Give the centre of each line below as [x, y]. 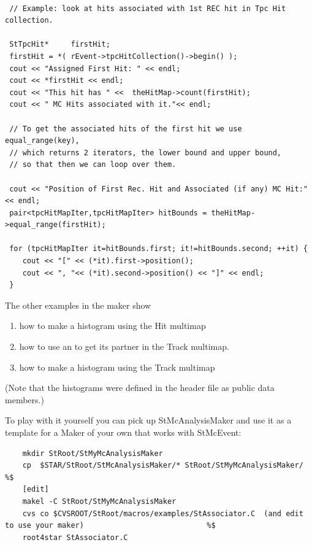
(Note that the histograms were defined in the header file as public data [140, 388]
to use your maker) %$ [110, 526]
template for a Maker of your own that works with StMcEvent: [123, 432]
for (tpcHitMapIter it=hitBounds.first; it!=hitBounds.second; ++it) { [158, 249]
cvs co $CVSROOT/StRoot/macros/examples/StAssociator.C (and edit [163, 513]
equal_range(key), [42, 141]
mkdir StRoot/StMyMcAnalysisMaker [93, 453]
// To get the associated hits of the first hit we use [126, 129]
